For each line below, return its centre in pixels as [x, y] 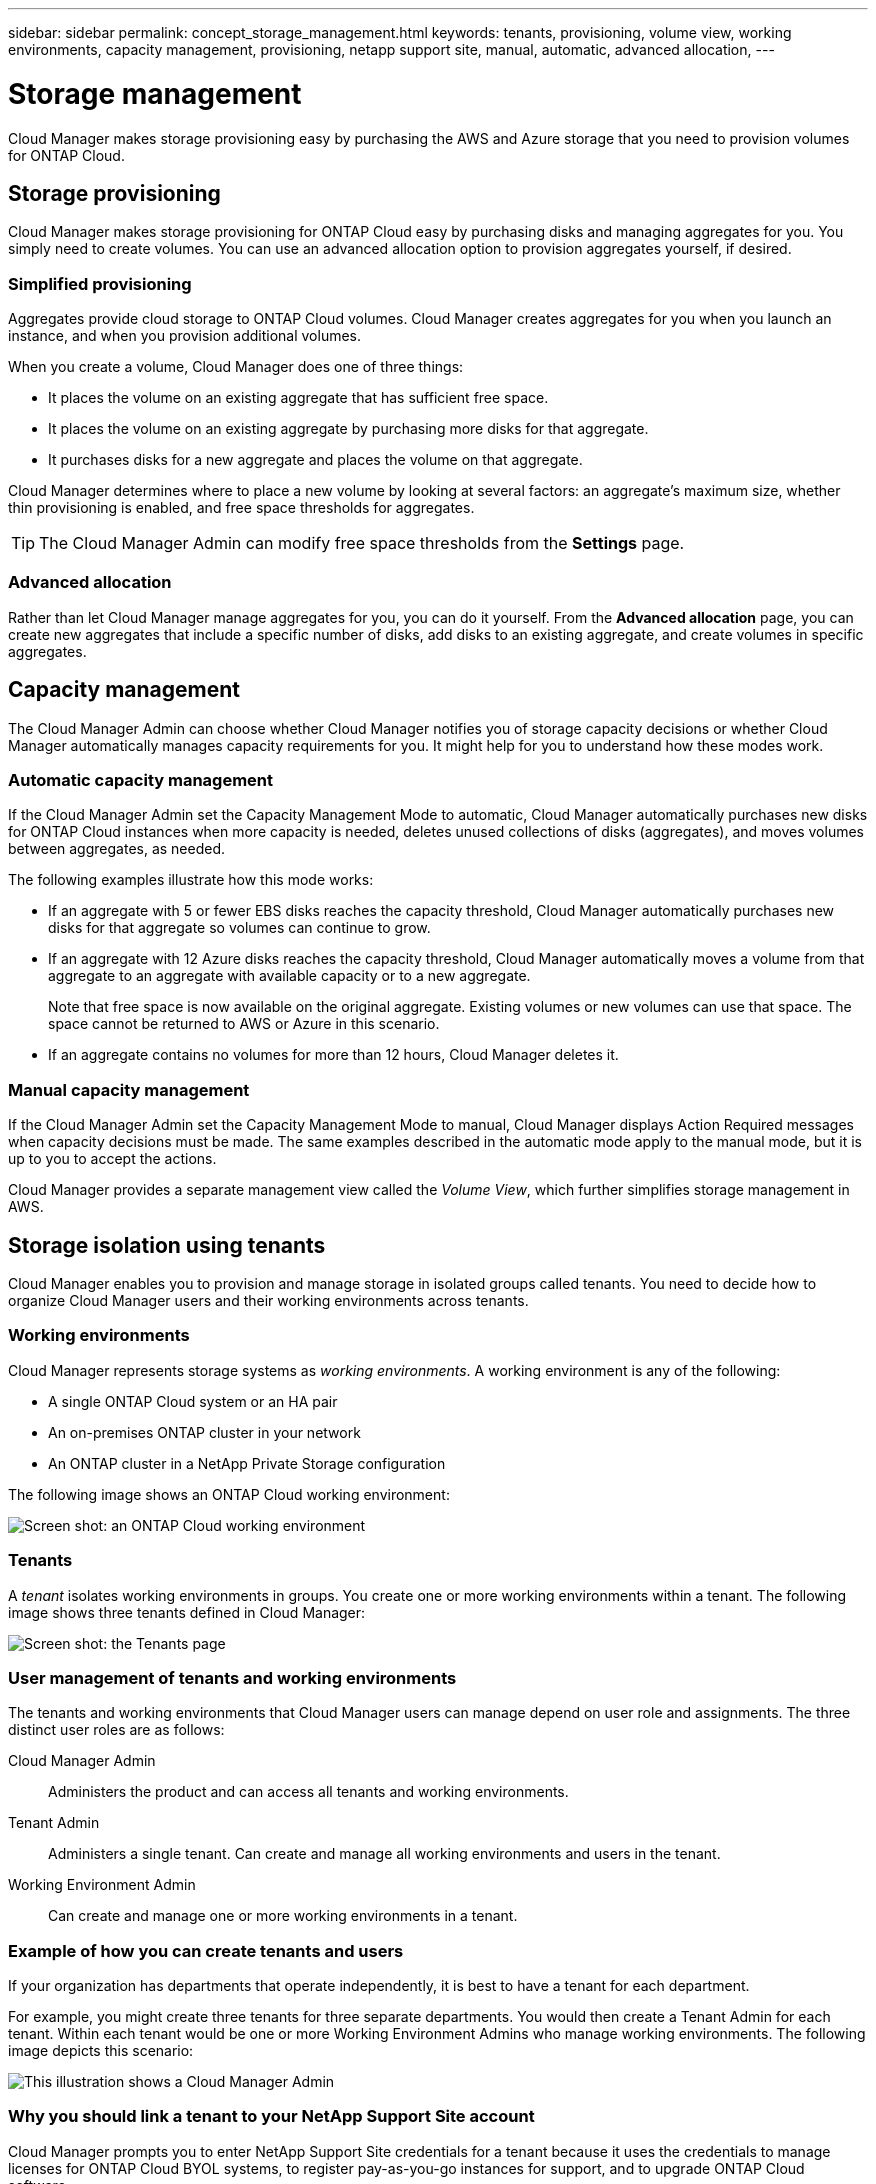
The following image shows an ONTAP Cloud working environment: [229, 1494]
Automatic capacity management [141, 780]
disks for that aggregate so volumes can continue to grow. [239, 928]
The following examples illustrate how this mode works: [191, 880]
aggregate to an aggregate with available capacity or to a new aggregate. [289, 976]
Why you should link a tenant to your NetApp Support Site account [271, 2116]
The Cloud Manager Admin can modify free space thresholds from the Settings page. [362, 543]
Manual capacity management [129, 1089]
